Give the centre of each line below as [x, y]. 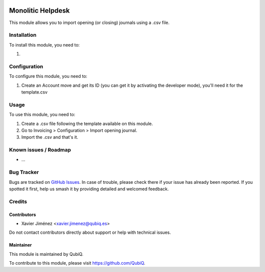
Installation [23, 35]
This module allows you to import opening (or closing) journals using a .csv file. [89, 23]
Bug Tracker [24, 173]
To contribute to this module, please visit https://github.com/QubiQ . [77, 263]
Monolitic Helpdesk [40, 11]
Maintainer [20, 245]
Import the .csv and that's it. [50, 137]
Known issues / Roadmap [40, 150]
